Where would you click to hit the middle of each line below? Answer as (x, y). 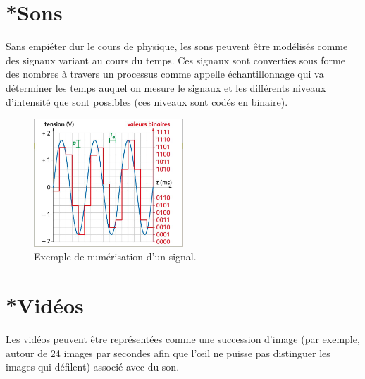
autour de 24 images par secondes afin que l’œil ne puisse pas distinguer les (168, 353)
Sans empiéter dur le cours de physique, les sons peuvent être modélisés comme (177, 46)
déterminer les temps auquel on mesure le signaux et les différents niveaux (166, 87)
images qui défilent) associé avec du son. (93, 367)
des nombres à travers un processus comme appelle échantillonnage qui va (165, 74)
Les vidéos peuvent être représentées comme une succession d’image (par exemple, (183, 339)
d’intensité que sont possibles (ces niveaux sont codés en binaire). (147, 101)
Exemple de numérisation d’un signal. (115, 257)
